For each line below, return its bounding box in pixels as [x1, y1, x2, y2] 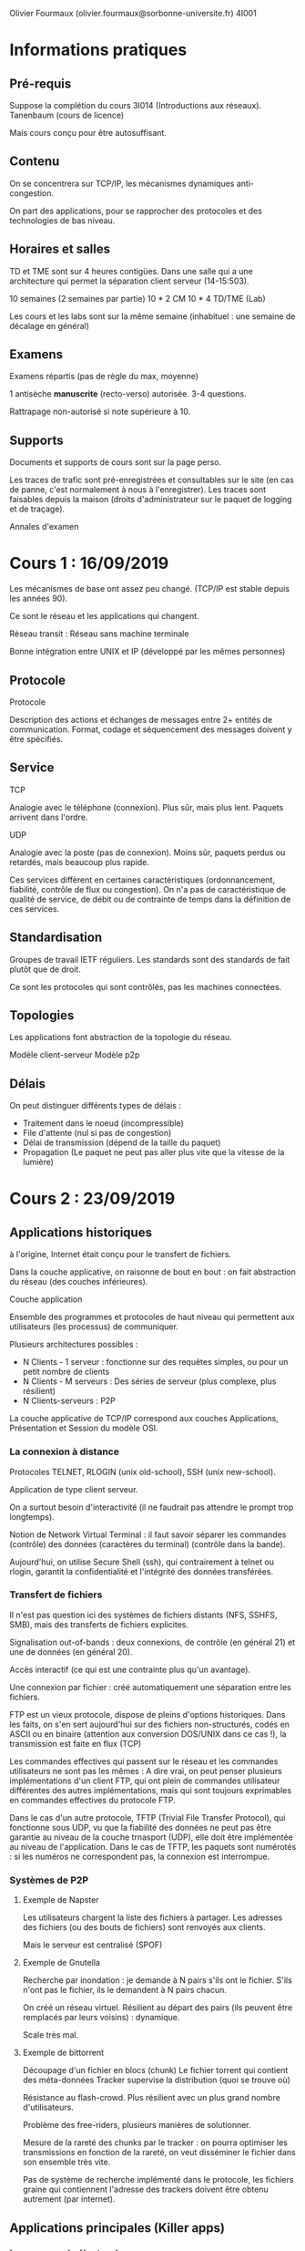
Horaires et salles [9, 242, 111, 257]
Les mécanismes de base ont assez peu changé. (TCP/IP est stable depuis [9, 583, 290, 594]
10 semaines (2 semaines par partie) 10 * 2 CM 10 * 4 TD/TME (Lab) [9, 293, 266, 304]
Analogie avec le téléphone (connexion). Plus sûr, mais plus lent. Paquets [9, 801, 284, 812]
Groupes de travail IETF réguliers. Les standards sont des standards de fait [9, 954, 290, 965]
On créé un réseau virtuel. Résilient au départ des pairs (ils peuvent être [22, 2002, 293, 2013]
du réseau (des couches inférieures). [9, 1276, 148, 1287]
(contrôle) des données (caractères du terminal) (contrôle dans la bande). [9, 1538, 286, 1549]
